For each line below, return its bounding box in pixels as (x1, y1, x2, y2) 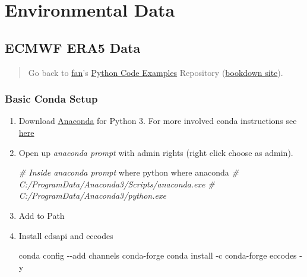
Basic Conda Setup (5, 91, 98, 106)
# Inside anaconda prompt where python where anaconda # (18, 166, 239, 179)
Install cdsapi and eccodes (18, 229, 113, 241)
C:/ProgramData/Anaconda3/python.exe (18, 189, 166, 202)
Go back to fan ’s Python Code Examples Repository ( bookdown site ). (28, 66, 283, 78)
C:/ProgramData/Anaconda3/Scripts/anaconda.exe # (18, 177, 215, 190)
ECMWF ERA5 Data (5, 38, 141, 56)
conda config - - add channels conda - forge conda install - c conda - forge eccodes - (18, 249, 302, 262)
